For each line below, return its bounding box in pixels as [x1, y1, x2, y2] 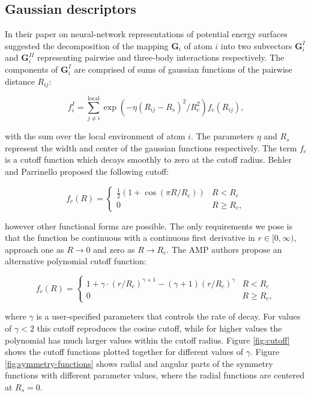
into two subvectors [220, 39, 292, 52]
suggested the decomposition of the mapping [5, 39, 169, 52]
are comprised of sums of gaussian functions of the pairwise [74, 62, 292, 75]
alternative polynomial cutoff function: [5, 255, 146, 267]
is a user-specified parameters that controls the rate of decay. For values [36, 310, 301, 323]
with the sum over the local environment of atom [5, 130, 186, 142]
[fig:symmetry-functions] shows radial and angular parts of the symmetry [5, 357, 273, 369]
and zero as [93, 243, 135, 255]
